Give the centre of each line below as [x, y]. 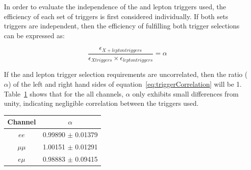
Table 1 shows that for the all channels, [64, 93]
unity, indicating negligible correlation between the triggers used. [101, 103]
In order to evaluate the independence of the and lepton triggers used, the [115, 6]
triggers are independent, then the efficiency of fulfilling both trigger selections [122, 26]
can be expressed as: [34, 35]
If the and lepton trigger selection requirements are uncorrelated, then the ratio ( [126, 74]
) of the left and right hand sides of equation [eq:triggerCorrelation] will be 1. [125, 84]
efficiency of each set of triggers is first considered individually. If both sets [116, 16]
